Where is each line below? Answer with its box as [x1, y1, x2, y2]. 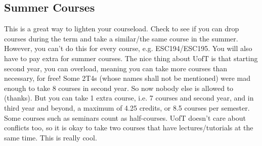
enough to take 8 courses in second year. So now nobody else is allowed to [4, 82, 234, 93]
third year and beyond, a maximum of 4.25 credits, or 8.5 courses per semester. [4, 102, 250, 113]
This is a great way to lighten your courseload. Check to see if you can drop [4, 23, 239, 34]
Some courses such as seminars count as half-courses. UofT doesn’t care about [4, 112, 246, 123]
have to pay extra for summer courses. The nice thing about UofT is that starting [4, 53, 258, 63]
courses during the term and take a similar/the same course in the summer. [4, 33, 238, 43]
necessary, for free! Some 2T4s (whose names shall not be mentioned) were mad [4, 73, 251, 83]
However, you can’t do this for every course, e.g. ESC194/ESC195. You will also [4, 43, 252, 54]
